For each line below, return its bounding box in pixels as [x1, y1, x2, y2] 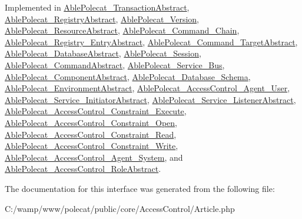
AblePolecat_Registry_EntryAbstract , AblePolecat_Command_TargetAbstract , [5, 35, 298, 48]
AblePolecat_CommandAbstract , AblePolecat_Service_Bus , [5, 58, 225, 71]
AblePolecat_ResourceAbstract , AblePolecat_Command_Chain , [5, 24, 240, 36]
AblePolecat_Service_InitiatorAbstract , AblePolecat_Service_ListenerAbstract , [5, 93, 296, 105]
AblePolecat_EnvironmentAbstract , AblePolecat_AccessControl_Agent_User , [5, 82, 290, 94]
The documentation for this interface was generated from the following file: [5, 182, 275, 194]
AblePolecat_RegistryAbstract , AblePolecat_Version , [5, 12, 199, 25]
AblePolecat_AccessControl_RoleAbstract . [5, 162, 161, 175]
